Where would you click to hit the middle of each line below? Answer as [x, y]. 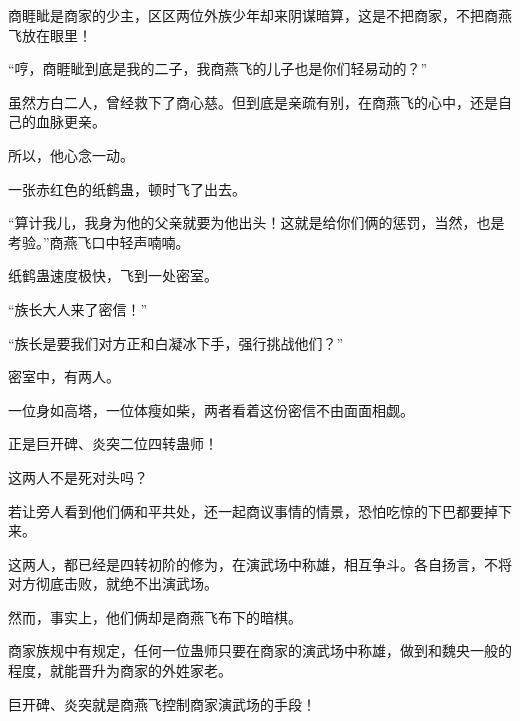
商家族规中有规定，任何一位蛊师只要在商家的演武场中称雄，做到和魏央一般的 [260, 650]
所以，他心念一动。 [71, 154]
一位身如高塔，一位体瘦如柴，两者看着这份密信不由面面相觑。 [211, 409]
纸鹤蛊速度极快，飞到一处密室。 [113, 275]
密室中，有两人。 [64, 376]
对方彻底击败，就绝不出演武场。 [113, 583]
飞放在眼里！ [50, 34]
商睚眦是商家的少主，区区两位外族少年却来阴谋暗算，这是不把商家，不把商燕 [260, 15]
